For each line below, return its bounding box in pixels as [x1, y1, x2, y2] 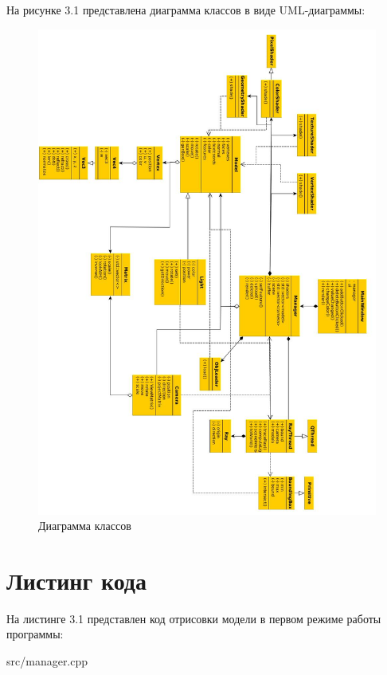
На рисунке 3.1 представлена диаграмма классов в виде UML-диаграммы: [6, 2, 365, 18]
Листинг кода [6, 563, 147, 596]
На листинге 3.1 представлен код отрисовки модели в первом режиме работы [6, 610, 381, 626]
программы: [6, 626, 64, 642]
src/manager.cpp [6, 653, 88, 669]
